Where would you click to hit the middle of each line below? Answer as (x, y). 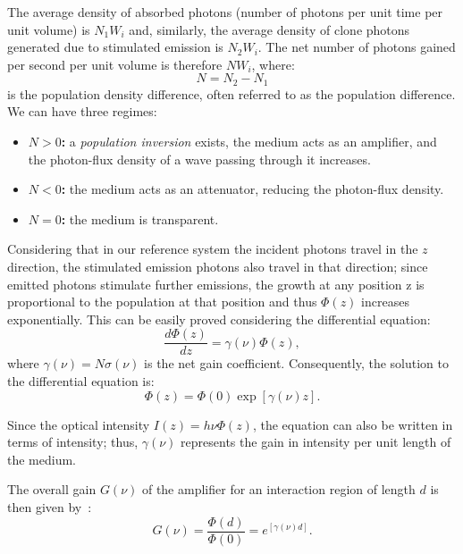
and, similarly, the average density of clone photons (269, 29)
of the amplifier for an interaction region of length (278, 489)
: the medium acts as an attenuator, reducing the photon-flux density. (253, 189)
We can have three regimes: (82, 111)
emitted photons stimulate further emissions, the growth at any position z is (216, 284)
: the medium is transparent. (140, 218)
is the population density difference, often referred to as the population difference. (231, 93)
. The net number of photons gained (357, 47)
